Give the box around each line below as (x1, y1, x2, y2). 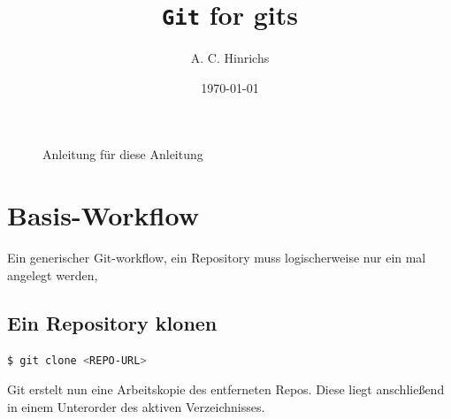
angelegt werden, (7, 265, 98, 284)
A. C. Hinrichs (190, 49, 270, 67)
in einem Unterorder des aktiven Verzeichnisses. (7, 397, 265, 415)
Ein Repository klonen (7, 309, 218, 336)
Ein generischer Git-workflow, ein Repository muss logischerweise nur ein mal (7, 248, 426, 267)
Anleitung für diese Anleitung (42, 145, 203, 164)
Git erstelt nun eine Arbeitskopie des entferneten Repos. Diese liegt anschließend (7, 380, 445, 399)
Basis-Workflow (7, 197, 199, 233)
